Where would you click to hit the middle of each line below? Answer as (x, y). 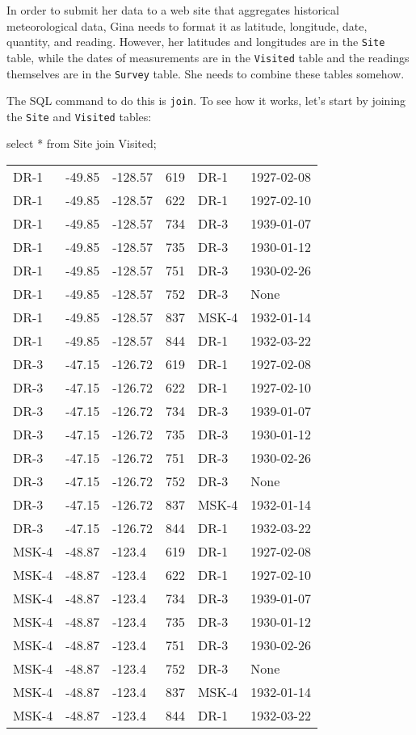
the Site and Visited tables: (79, 116)
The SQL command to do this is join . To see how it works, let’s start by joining (206, 101)
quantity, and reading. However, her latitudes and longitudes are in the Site (196, 42)
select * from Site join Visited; (82, 143)
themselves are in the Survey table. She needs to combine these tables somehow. (206, 73)
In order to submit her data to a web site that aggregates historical (173, 10)
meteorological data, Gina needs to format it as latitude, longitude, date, (187, 25)
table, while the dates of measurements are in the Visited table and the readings (208, 57)
